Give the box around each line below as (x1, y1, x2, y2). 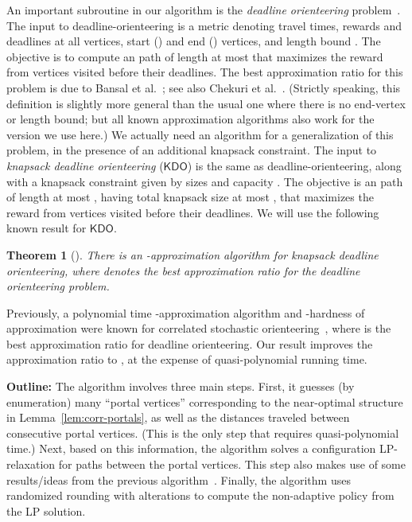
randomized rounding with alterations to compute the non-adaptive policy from (6, 487, 395, 504)
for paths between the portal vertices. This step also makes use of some (58, 456, 406, 473)
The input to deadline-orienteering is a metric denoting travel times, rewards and (6, 17, 402, 33)
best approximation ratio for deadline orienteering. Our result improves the (6, 335, 373, 352)
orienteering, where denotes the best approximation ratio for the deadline (6, 262, 360, 279)
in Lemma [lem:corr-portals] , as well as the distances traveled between (6, 409, 350, 426)
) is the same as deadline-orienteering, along (187, 157, 402, 173)
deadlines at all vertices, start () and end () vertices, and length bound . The (6, 33, 381, 49)
